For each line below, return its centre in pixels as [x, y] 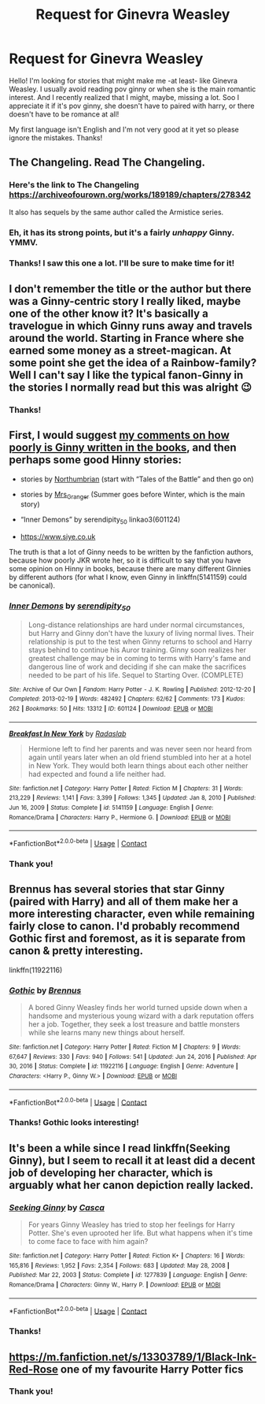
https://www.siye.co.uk [58, 537]
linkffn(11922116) [36, 970]
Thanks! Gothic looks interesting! [74, 1123]
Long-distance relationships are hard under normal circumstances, [136, 625]
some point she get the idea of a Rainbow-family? [133, 363]
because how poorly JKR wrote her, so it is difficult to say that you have [125, 560]
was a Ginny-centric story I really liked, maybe [125, 301]
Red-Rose [33, 1369]
